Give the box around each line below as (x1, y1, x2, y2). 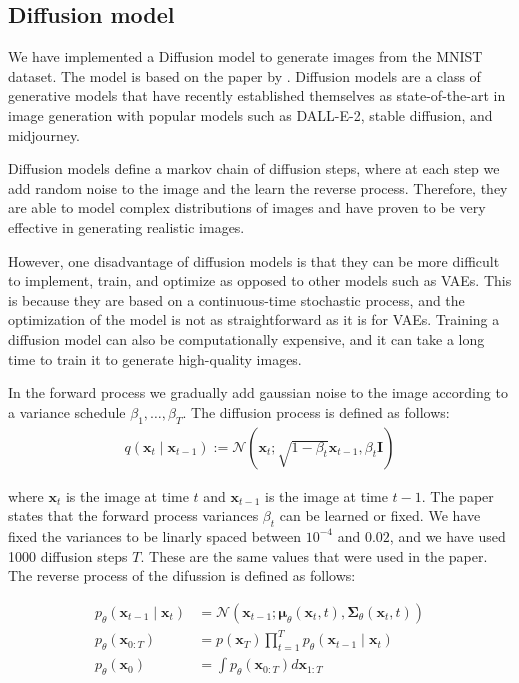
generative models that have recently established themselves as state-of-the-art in (8, 85, 506, 106)
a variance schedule (8, 401, 126, 422)
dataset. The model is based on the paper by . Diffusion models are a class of (8, 65, 481, 86)
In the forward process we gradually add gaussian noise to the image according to (8, 382, 508, 403)
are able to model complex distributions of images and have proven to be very (8, 197, 486, 218)
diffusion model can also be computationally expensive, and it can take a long (8, 328, 485, 349)
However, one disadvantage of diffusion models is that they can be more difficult (8, 250, 500, 271)
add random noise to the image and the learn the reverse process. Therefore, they (8, 177, 508, 198)
